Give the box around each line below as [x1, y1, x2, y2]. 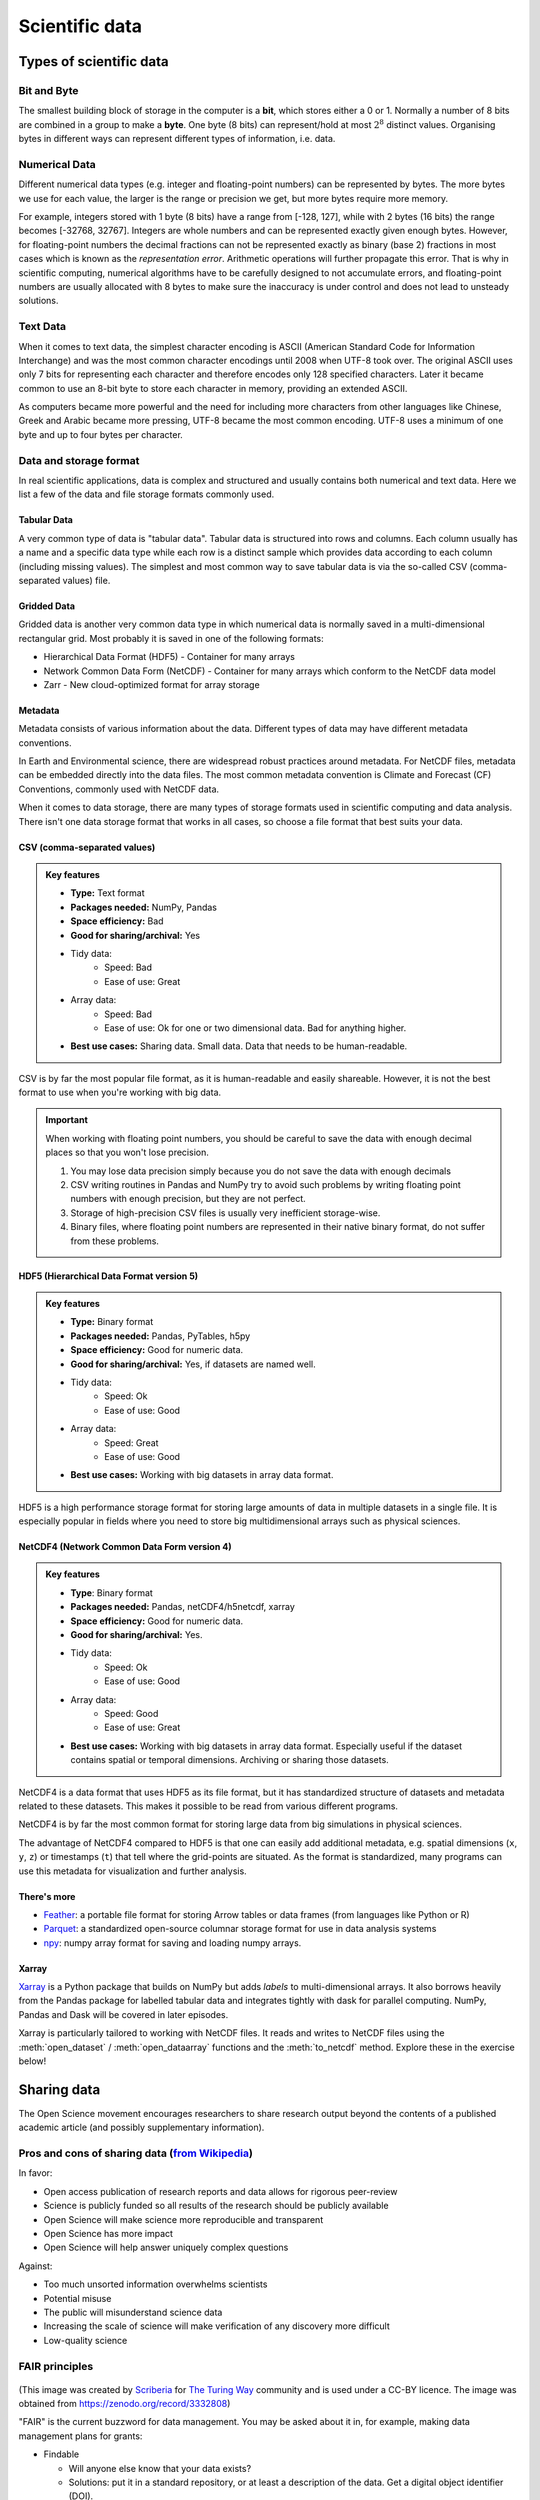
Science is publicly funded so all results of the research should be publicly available [43, 2200, 389, 2212]
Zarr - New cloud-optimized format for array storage [43, 678, 260, 690]
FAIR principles [18, 2359, 94, 2373]
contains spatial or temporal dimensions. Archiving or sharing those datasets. [70, 1754, 389, 1766]
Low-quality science [43, 2334, 128, 2346]
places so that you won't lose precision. [45, 1146, 209, 1159]
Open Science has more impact [43, 2228, 174, 2240]
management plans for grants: [18, 2430, 143, 2442]
